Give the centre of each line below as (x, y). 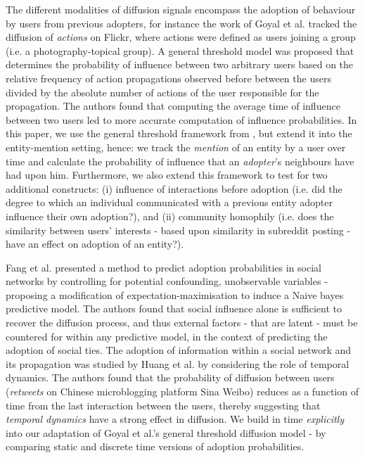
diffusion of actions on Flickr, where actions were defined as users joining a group (181, 37)
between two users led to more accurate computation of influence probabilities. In (181, 119)
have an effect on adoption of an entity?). (95, 244)
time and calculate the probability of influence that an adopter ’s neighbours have (180, 161)
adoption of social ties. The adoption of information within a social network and (179, 350)
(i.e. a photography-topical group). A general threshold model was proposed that (180, 50)
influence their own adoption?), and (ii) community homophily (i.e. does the (170, 216)
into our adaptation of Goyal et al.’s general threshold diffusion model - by (166, 432)
